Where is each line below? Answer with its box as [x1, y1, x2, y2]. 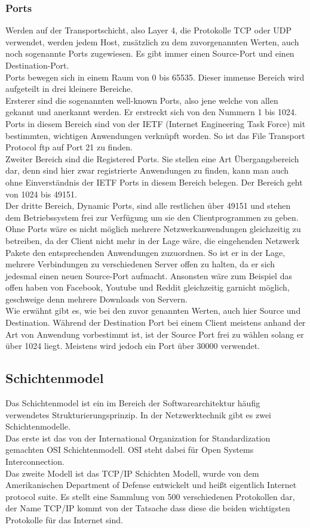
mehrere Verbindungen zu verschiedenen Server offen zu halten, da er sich [5, 258, 275, 270]
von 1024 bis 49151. [5, 187, 77, 200]
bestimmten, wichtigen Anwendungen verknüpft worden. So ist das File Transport [5, 129, 305, 141]
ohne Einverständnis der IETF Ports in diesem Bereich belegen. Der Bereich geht [5, 175, 303, 188]
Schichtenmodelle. [5, 420, 70, 433]
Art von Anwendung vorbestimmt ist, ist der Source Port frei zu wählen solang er [5, 328, 304, 340]
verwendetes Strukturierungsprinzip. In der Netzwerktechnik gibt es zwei [5, 408, 272, 421]
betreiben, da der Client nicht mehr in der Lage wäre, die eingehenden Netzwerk [5, 234, 300, 246]
